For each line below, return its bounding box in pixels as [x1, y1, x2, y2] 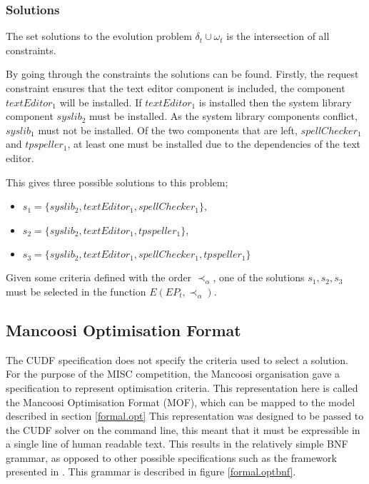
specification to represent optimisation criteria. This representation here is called [6, 380, 358, 395]
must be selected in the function [6, 283, 146, 298]
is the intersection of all [226, 29, 330, 44]
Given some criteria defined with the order [6, 270, 192, 285]
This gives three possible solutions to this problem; [6, 174, 228, 189]
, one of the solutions [213, 270, 305, 285]
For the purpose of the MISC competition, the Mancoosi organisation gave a [6, 366, 340, 381]
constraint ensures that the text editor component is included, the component [6, 81, 345, 95]
